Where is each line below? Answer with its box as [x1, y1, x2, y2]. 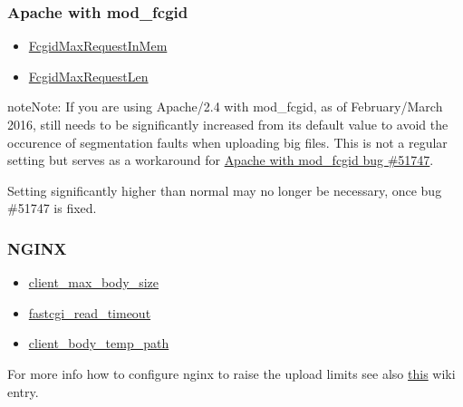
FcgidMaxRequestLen [28, 66, 149, 85]
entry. [7, 382, 39, 401]
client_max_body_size [28, 273, 159, 292]
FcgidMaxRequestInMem [28, 36, 168, 55]
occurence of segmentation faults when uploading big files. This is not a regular [7, 132, 448, 151]
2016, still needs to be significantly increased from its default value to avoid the [7, 115, 449, 133]
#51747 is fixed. [7, 199, 97, 218]
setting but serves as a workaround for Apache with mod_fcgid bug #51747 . [7, 150, 434, 170]
